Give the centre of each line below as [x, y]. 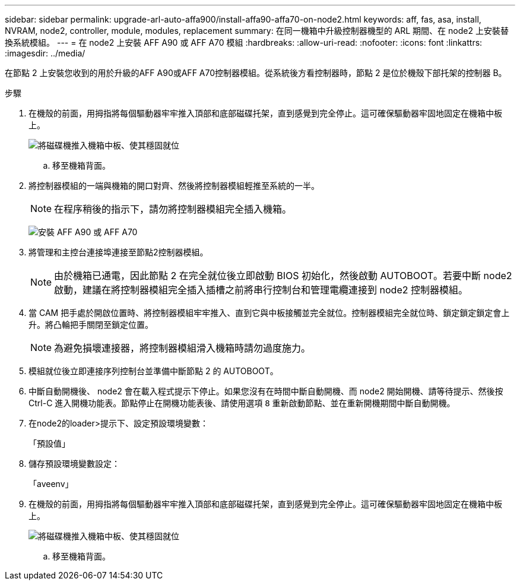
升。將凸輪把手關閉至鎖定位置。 [91, 325]
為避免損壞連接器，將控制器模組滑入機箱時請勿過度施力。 [183, 348]
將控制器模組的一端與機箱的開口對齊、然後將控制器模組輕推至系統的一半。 [174, 186]
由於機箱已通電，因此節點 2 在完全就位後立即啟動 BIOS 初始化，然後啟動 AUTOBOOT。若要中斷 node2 [283, 276]
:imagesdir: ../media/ [45, 53]
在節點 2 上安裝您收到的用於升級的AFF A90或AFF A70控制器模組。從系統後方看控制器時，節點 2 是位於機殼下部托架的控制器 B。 [256, 73]
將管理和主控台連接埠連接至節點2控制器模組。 [118, 252]
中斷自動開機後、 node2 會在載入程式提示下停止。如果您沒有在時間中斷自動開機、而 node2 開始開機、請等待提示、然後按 [266, 391]
